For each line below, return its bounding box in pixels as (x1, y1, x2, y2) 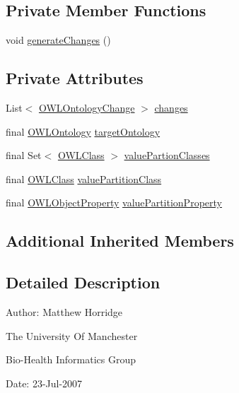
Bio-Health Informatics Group (6, 352, 136, 367)
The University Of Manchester (6, 328, 138, 343)
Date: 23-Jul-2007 (6, 375, 83, 390)
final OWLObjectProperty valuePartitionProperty (6, 195, 222, 210)
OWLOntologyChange (38, 100, 135, 115)
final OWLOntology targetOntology (6, 124, 161, 139)
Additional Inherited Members (6, 230, 234, 252)
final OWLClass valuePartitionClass (6, 171, 162, 186)
